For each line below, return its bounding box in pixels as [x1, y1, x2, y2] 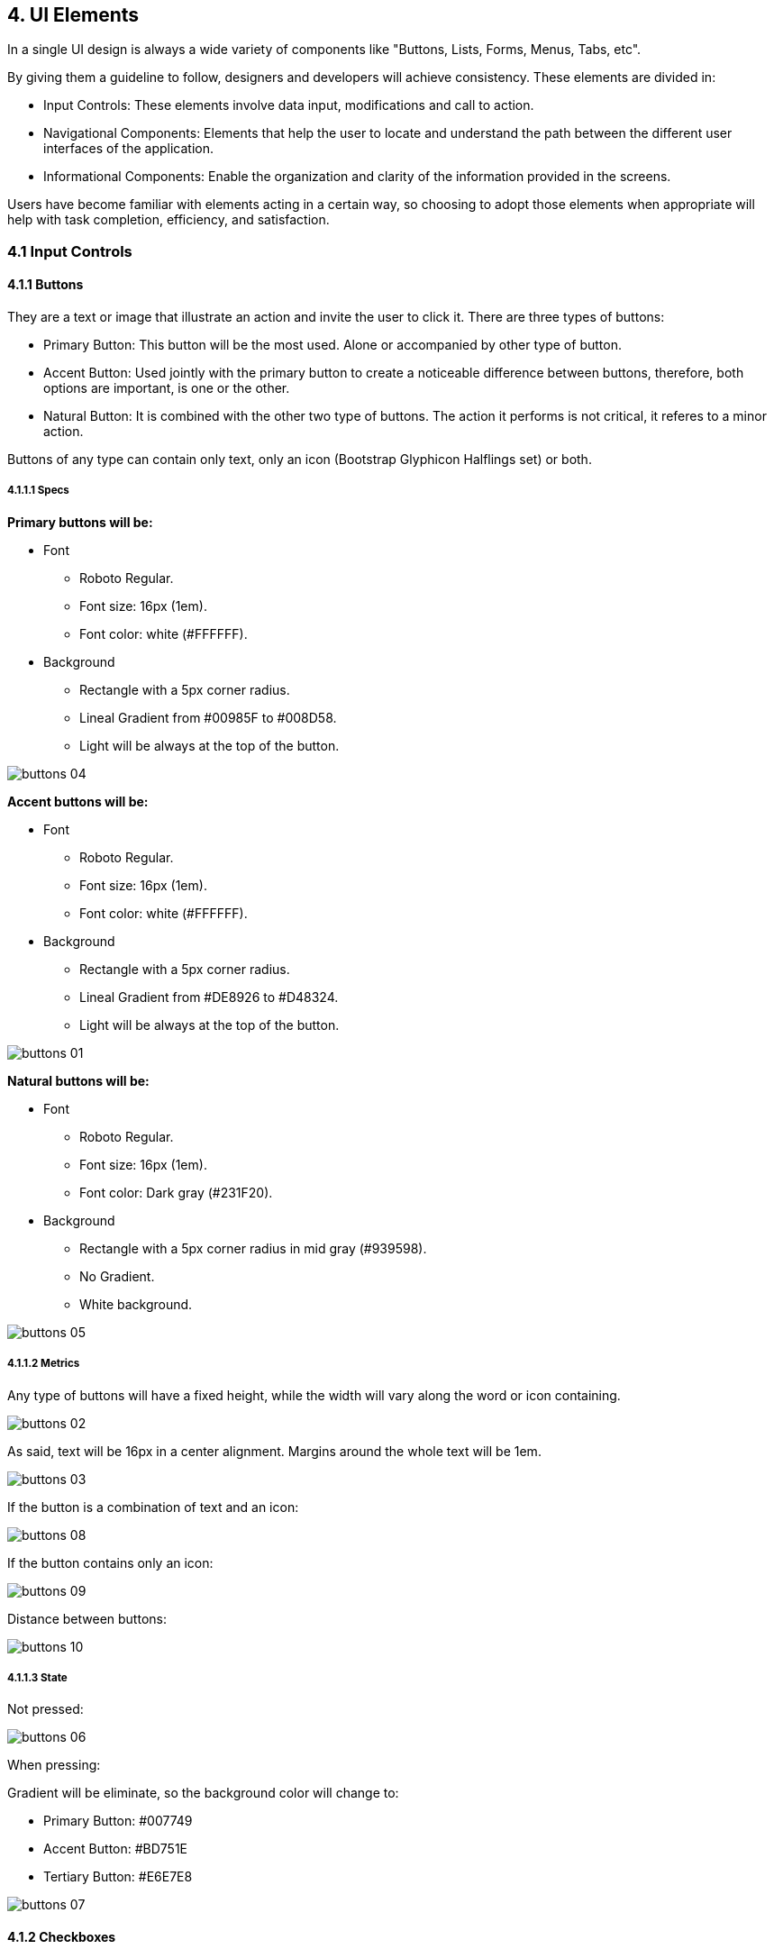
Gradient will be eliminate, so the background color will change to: [7, 1785, 399, 1801]
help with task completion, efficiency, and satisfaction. [7, 212, 330, 228]
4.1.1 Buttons [7, 277, 84, 293]
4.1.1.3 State [7, 1671, 68, 1684]
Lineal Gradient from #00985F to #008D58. [79, 709, 337, 725]
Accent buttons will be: [7, 793, 149, 809]
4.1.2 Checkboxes [7, 1928, 116, 1944]
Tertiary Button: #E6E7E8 [43, 1869, 193, 1885]
